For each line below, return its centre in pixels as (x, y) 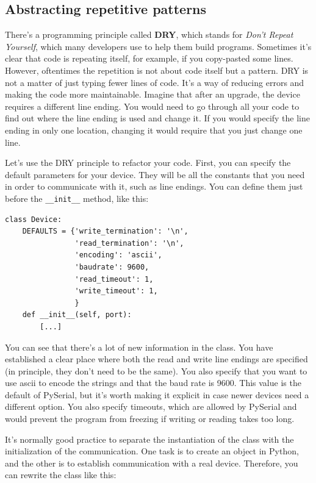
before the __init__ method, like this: (77, 198)
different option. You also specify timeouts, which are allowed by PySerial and (151, 406)
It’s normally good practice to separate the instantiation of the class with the (149, 439)
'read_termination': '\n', (129, 243)
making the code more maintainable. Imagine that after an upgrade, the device (153, 94)
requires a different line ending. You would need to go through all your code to (152, 106)
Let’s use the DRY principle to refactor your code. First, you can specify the (148, 163)
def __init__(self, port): (77, 315)
